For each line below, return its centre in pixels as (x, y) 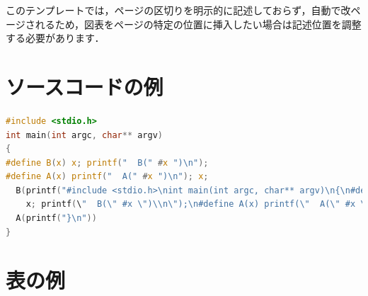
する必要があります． (55, 38)
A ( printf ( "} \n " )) (56, 218)
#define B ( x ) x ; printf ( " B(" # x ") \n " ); (107, 163)
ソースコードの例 (85, 86)
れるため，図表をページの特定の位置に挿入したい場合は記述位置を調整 (198, 24)
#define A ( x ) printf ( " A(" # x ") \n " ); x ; (107, 177)
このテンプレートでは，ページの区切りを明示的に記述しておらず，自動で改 (178, 10)
